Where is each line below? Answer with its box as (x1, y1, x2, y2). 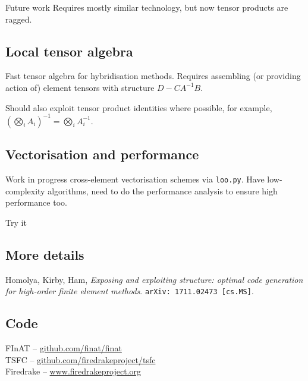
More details (5, 245, 84, 263)
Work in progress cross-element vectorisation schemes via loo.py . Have (5, 172, 265, 185)
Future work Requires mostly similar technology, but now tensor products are (5, 1, 288, 13)
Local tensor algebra (5, 42, 133, 60)
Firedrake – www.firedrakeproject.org (5, 365, 141, 377)
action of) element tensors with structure (5, 81, 155, 93)
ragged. (5, 12, 32, 25)
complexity (5, 184, 45, 197)
